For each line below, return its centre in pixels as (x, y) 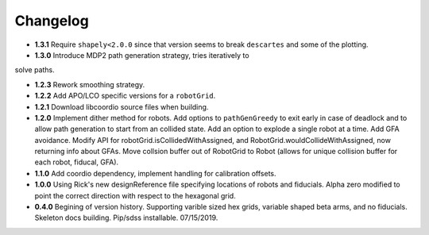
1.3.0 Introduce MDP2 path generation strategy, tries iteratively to (142, 55)
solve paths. (35, 70)
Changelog (52, 21)
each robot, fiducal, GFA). (77, 162)
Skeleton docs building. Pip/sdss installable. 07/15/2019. (126, 218)
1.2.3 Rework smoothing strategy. (90, 84)
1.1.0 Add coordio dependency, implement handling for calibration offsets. (155, 173)
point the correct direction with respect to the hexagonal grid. (135, 195)
